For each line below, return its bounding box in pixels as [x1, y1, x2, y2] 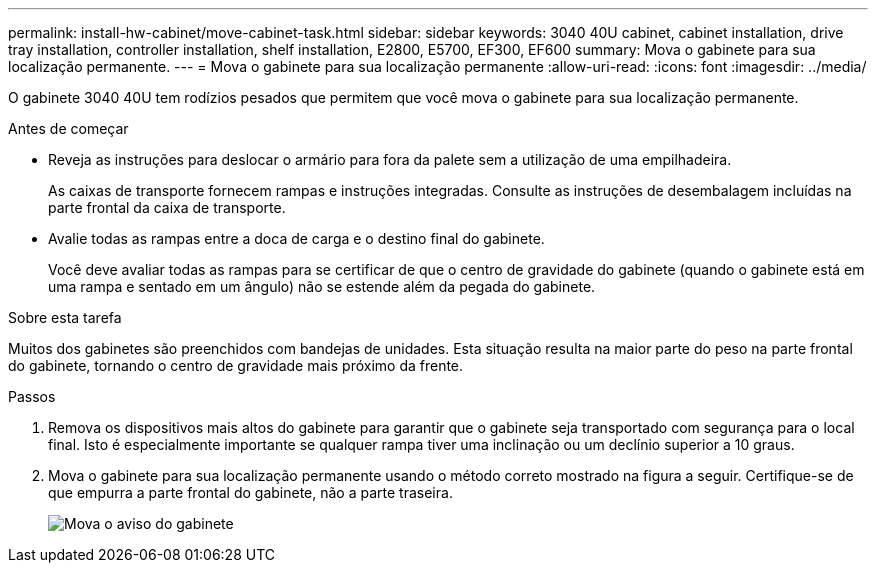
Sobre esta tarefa [8, 309, 122, 326]
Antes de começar [8, 120, 129, 137]
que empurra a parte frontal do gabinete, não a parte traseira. [48, 484, 453, 501]
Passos [8, 388, 56, 405]
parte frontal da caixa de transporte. [48, 199, 286, 216]
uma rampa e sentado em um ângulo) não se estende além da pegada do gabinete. [48, 278, 596, 295]
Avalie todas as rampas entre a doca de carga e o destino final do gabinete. [48, 230, 545, 247]
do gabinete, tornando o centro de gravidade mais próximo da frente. [8, 357, 464, 374]
